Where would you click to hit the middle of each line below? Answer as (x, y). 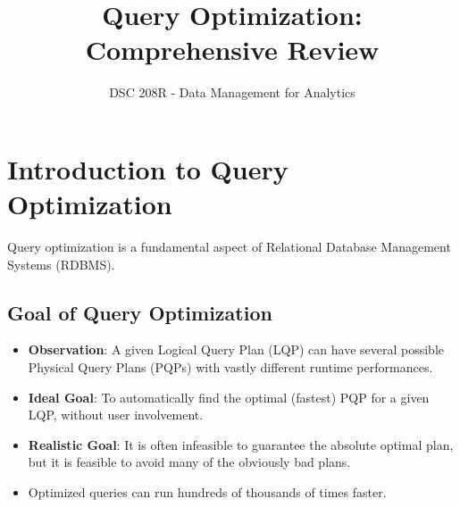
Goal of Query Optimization (140, 312)
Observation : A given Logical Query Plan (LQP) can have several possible (236, 349)
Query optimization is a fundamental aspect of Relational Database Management (229, 247)
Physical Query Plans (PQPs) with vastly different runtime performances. (230, 367)
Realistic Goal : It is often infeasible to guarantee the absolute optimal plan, (241, 444)
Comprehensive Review (232, 50)
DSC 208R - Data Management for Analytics (232, 92)
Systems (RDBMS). (61, 264)
